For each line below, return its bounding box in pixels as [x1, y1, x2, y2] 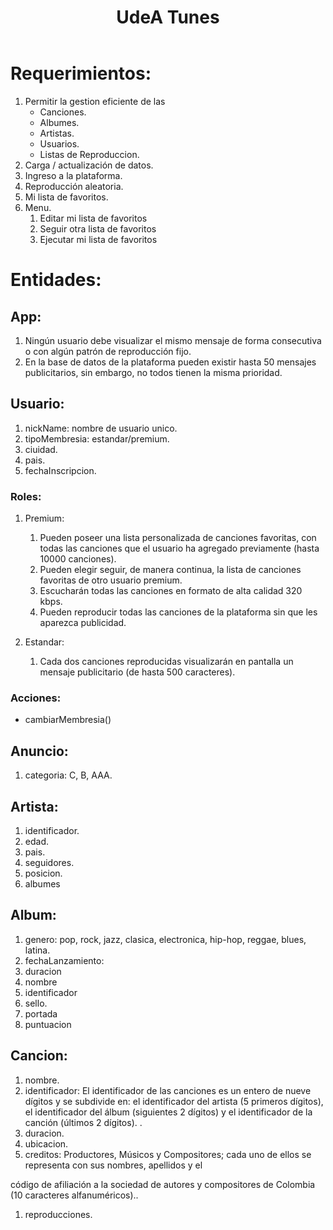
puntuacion [24, 1018, 72, 1030]
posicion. [24, 867, 63, 879]
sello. [24, 997, 48, 1009]
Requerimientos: [10, 62, 152, 85]
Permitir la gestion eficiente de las [24, 95, 166, 107]
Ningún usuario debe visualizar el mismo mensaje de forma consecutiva [24, 334, 322, 346]
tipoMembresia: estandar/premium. [24, 432, 170, 445]
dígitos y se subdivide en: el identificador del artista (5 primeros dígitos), [24, 1095, 324, 1107]
